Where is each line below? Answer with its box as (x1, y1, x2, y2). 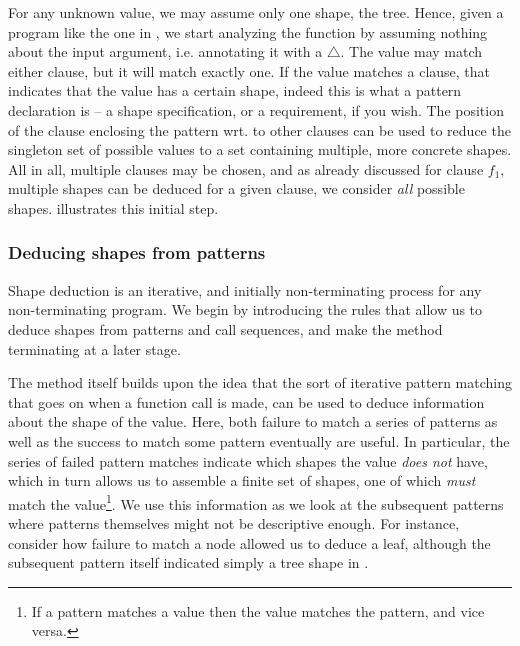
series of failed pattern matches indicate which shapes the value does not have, (8, 450, 488, 471)
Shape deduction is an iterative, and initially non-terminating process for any (8, 279, 482, 300)
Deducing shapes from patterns (8, 240, 266, 265)
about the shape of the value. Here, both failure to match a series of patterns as (8, 411, 498, 432)
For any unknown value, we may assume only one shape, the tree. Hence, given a (8, 2, 504, 22)
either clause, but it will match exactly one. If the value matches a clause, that (8, 60, 491, 81)
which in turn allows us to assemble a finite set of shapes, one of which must (8, 470, 476, 491)
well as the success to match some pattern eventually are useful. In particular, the (8, 430, 510, 451)
